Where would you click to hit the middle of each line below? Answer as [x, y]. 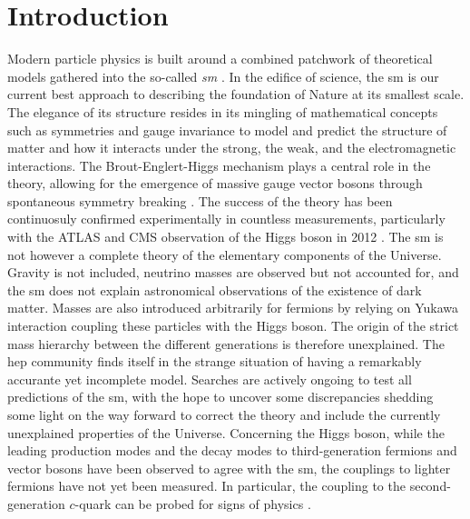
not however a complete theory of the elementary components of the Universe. [225, 254]
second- [430, 486]
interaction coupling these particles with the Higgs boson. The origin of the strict [233, 326]
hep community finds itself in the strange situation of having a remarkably [215, 361]
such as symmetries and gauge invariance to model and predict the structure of [227, 130]
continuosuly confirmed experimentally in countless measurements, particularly [226, 219]
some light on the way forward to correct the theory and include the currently [224, 414]
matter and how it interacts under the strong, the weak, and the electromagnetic [232, 148]
